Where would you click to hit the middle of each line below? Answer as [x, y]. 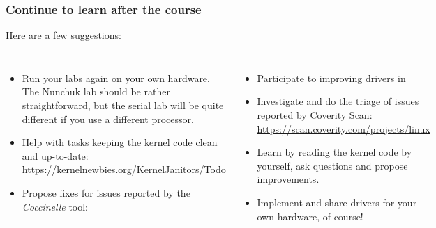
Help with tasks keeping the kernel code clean [120, 142]
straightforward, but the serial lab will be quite [123, 105]
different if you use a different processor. [108, 119]
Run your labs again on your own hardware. [116, 78]
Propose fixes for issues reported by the [106, 192]
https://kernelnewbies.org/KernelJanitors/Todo [124, 169]
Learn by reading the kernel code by [334, 152]
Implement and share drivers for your [337, 202]
